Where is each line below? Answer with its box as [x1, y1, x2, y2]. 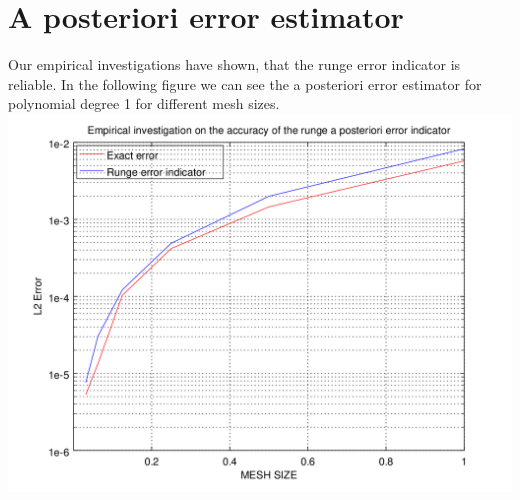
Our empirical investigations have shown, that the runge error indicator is [8, 54, 461, 75]
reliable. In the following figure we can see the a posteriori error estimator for [8, 73, 482, 94]
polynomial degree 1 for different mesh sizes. [8, 93, 280, 114]
